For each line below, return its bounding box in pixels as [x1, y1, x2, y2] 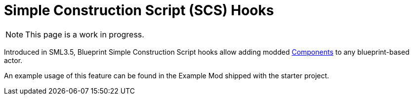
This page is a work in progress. [25, 29, 144, 39]
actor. [4, 56, 23, 65]
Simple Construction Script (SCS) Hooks [4, 2, 274, 19]
